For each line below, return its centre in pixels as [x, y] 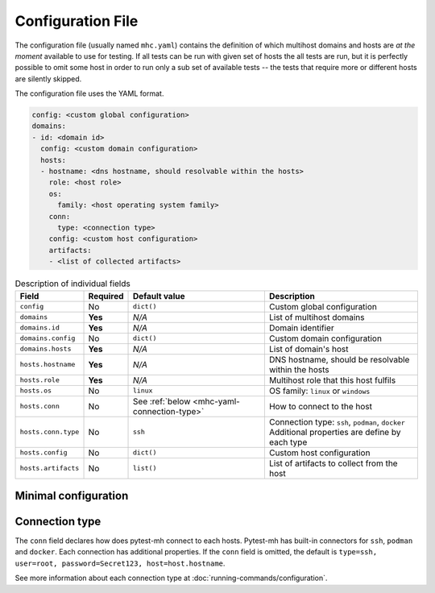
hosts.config [43, 452]
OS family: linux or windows [319, 391]
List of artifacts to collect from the [333, 463]
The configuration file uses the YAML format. [89, 93]
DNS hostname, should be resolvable [339, 359]
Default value [159, 296]
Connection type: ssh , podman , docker [337, 421]
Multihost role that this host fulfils [332, 380]
